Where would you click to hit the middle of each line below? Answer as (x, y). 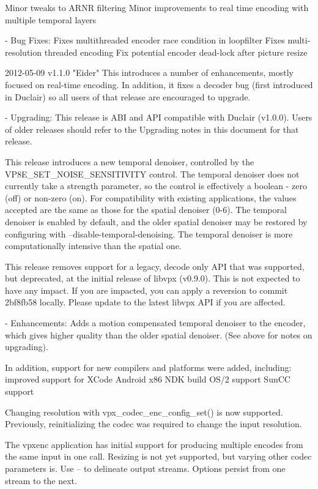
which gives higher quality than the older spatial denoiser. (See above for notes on (159, 334)
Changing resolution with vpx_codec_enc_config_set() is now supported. (144, 412)
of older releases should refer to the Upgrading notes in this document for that (152, 129)
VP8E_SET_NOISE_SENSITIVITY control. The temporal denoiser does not (152, 174)
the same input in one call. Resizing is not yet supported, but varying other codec (158, 456)
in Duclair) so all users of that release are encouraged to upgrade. (128, 96)
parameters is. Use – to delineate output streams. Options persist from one (145, 468)
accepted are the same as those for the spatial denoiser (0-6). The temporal (146, 210)
